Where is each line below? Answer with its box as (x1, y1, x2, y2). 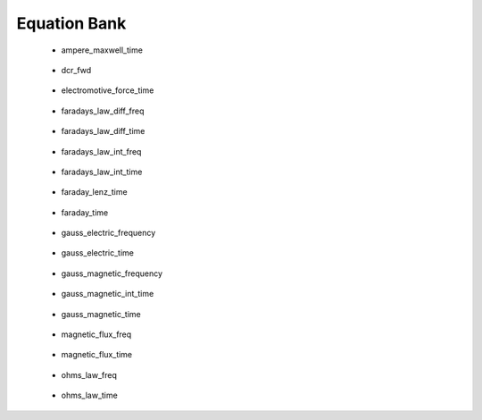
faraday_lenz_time (61, 187, 129, 197)
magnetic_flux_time (61, 349, 133, 360)
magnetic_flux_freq (61, 329, 132, 340)
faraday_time (61, 206, 109, 218)
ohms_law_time (61, 390, 118, 401)
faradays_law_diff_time (61, 126, 145, 137)
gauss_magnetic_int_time (61, 289, 154, 299)
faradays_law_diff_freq (61, 105, 145, 116)
